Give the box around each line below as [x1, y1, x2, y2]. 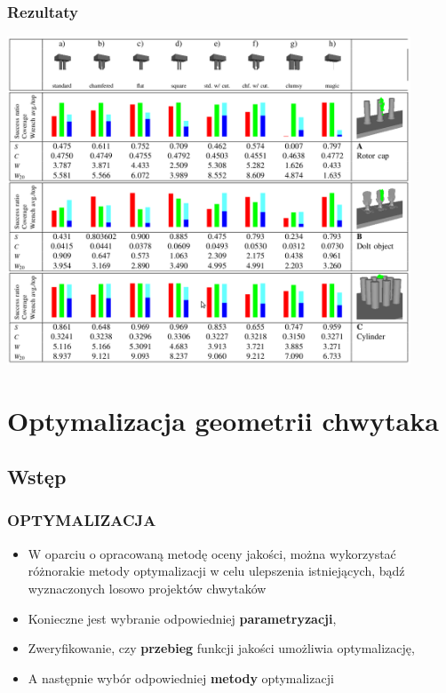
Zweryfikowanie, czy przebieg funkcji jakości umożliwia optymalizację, [28, 639, 415, 657]
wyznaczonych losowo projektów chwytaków [28, 578, 267, 597]
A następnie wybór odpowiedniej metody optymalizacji [28, 668, 334, 687]
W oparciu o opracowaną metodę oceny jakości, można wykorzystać [28, 544, 396, 562]
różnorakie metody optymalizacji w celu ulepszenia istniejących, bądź [28, 562, 405, 580]
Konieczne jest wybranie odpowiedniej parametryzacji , [28, 609, 337, 627]
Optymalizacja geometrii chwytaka [7, 402, 439, 438]
